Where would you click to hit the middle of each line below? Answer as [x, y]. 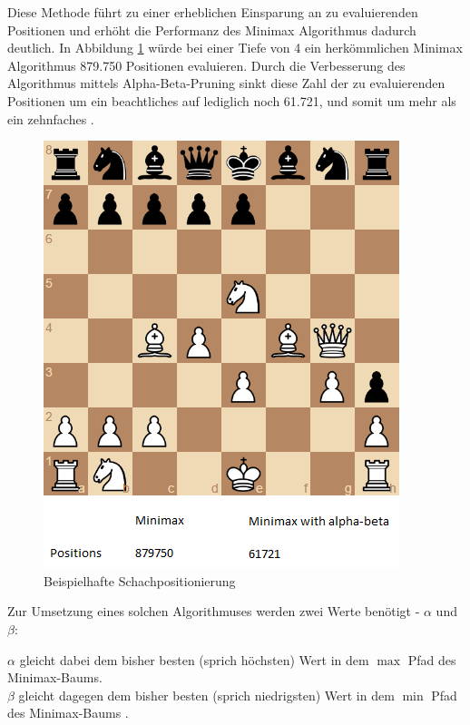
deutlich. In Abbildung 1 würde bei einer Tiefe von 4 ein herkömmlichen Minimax [235, 48]
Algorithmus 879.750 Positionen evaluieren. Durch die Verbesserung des [206, 65]
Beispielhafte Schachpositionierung [140, 580]
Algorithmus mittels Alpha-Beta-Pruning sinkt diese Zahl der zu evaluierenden [226, 83]
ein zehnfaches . [51, 118]
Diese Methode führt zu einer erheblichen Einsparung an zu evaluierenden [213, 12]
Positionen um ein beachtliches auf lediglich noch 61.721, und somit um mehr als [232, 100]
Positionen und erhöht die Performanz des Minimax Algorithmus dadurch [212, 29]
